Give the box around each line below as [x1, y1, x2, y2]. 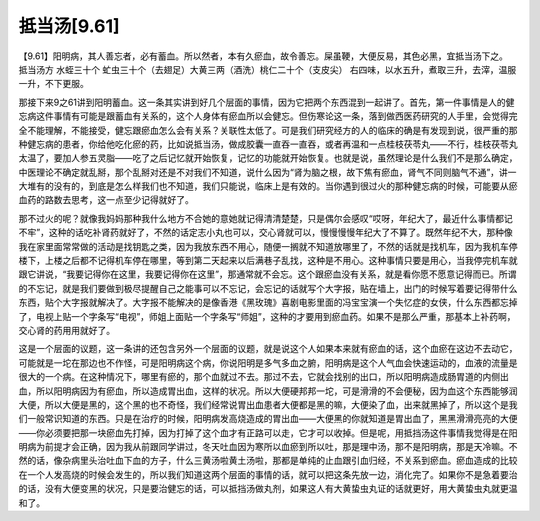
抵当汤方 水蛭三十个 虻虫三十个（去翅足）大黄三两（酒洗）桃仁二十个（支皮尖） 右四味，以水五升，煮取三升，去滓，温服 [18, 63, 517, 75]
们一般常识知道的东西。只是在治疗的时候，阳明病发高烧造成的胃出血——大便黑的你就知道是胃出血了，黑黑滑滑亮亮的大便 [18, 413, 518, 425]
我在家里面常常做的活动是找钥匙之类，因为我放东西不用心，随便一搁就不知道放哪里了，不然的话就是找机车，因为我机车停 [18, 240, 518, 252]
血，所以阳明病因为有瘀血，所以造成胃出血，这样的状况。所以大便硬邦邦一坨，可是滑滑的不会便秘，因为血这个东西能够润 [18, 385, 518, 397]
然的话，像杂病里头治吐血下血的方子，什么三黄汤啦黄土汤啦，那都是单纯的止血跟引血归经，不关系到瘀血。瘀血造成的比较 [18, 455, 518, 467]
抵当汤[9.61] [18, 15, 120, 37]
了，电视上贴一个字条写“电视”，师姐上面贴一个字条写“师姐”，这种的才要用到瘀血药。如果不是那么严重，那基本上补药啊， [18, 310, 516, 322]
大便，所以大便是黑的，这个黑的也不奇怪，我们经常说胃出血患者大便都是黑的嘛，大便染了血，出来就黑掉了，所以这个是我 [18, 398, 518, 410]
